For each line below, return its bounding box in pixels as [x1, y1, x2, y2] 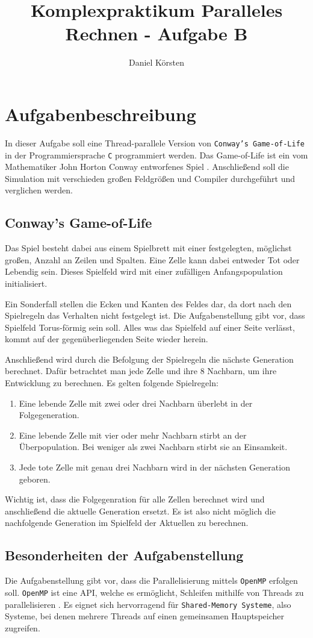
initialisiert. [5, 277, 48, 289]
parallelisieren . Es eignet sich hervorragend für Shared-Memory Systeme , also [5, 598, 291, 610]
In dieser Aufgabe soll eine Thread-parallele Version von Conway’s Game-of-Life [5, 136, 305, 149]
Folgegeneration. [19, 408, 79, 421]
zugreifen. [5, 621, 40, 634]
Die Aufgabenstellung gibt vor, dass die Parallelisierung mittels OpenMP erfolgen [5, 574, 298, 587]
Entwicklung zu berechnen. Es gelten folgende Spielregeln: [5, 377, 218, 389]
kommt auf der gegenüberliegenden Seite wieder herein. [5, 333, 208, 345]
